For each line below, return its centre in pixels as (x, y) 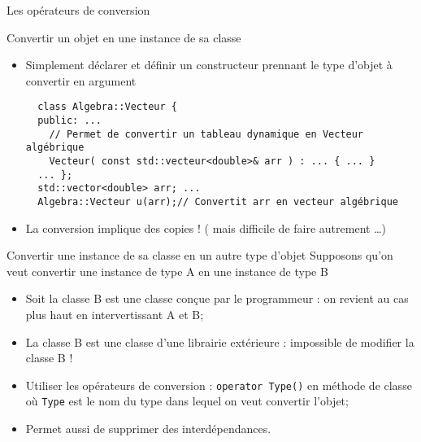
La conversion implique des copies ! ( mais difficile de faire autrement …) (206, 228)
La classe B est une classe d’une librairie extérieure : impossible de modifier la (220, 341)
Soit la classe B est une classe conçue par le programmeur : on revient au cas (217, 298)
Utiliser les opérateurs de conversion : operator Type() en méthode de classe (219, 385)
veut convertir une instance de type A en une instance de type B (167, 271)
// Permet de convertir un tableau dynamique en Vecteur (206, 134)
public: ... (69, 121)
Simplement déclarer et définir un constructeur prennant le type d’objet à (209, 65)
